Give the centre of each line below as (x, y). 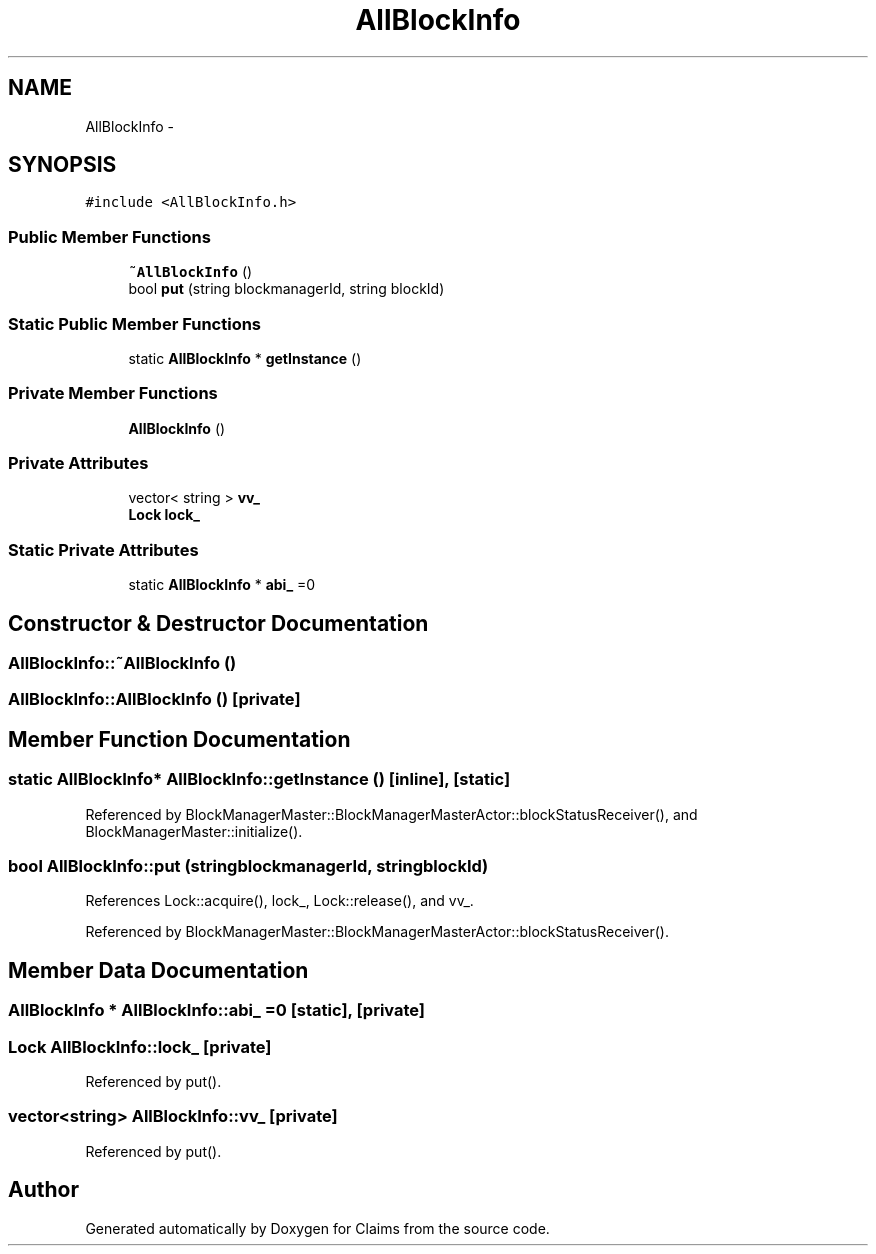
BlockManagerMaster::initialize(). (194, 831)
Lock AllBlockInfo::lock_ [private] (140, 1046)
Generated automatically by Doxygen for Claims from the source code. (317, 1228)
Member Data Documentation (158, 970)
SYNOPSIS (62, 165)
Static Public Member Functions (135, 323)
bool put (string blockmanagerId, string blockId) (286, 289)
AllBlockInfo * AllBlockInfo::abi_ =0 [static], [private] (217, 1010)
